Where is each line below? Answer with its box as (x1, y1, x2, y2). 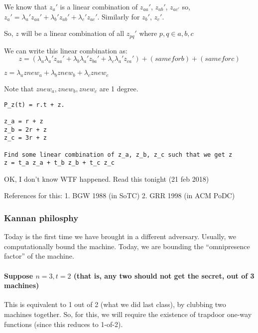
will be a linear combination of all (21, 28, 125, 38)
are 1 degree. (99, 83, 138, 94)
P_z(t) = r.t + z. (4, 101, 65, 108)
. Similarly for (97, 11, 140, 21)
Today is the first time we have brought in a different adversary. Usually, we (4, 231, 236, 242)
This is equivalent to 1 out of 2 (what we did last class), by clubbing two (4, 299, 226, 310)
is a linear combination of (60, 1, 138, 11)
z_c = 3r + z (4, 134, 47, 142)
